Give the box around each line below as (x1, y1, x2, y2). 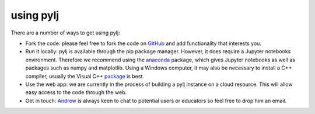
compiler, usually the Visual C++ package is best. (25, 72, 144, 80)
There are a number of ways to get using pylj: (10, 29, 120, 36)
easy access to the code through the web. (25, 89, 127, 96)
